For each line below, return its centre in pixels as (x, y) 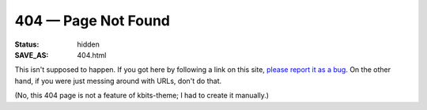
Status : (27, 44)
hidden (89, 44)
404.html (92, 55)
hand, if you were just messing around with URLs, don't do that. (118, 81)
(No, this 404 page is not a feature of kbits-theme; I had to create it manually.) (142, 96)
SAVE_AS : (32, 55)
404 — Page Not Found (92, 21)
